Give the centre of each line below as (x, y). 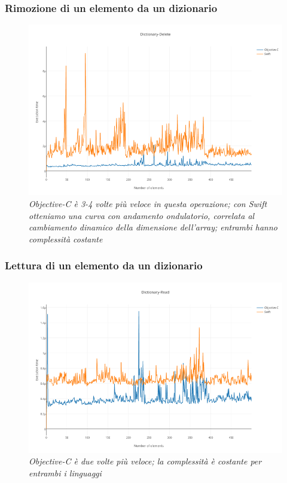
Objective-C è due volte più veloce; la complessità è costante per (145, 461)
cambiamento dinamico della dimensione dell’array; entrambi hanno (153, 227)
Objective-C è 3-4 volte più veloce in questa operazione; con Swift (148, 203)
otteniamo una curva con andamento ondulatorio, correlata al (142, 215)
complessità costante (66, 239)
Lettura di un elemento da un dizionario (104, 265)
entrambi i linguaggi (65, 473)
